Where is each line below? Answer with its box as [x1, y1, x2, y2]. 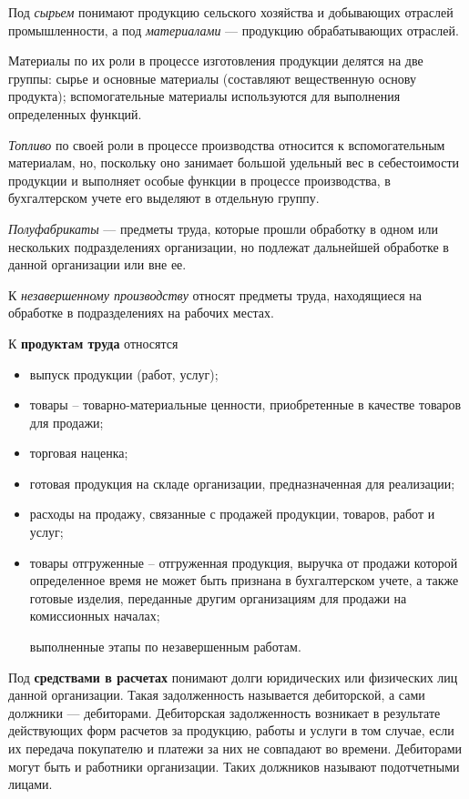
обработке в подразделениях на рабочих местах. [8, 303, 274, 322]
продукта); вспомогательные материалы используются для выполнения [8, 86, 401, 106]
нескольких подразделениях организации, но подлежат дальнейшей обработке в [8, 237, 449, 256]
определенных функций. [8, 104, 142, 123]
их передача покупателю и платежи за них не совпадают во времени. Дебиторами [8, 739, 463, 757]
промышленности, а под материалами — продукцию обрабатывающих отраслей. [8, 20, 459, 39]
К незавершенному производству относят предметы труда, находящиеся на [8, 285, 422, 304]
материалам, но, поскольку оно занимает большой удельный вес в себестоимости [8, 153, 460, 172]
